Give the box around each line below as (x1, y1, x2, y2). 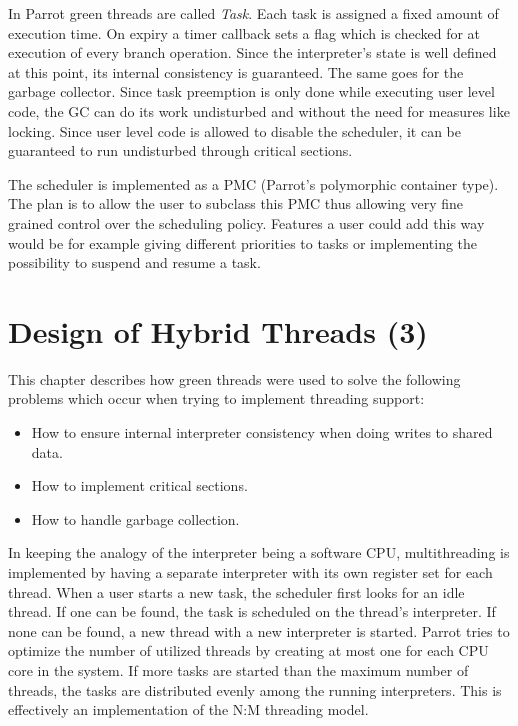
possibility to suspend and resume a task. (8, 252, 261, 273)
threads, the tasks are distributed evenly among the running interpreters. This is (8, 679, 502, 700)
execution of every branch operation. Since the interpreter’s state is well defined (8, 42, 497, 63)
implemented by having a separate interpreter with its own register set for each (8, 562, 493, 582)
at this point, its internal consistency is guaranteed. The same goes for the (8, 61, 464, 82)
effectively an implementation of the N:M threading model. (8, 699, 369, 720)
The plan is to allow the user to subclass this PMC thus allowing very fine (8, 193, 464, 214)
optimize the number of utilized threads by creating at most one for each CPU (8, 640, 489, 661)
